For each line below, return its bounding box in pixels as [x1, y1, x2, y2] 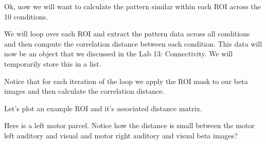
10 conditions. [4, 11, 48, 22]
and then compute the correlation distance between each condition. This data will [4, 38, 262, 49]
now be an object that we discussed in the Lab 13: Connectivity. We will [4, 48, 233, 59]
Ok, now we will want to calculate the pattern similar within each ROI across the [4, 1, 261, 11]
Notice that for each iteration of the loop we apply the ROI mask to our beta [4, 75, 248, 86]
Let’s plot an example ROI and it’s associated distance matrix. [4, 102, 202, 113]
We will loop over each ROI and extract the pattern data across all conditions [4, 28, 250, 39]
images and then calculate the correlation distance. [4, 86, 165, 96]
